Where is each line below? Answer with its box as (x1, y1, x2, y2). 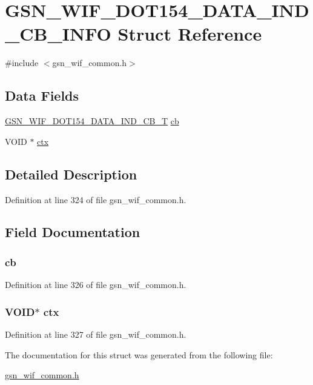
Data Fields (5, 86, 79, 105)
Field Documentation (5, 223, 140, 241)
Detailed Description (5, 164, 137, 183)
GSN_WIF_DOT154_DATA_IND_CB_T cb (5, 115, 179, 127)
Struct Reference (117, 21, 262, 46)
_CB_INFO (5, 21, 111, 46)
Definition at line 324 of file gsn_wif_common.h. (5, 193, 186, 206)
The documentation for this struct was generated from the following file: (5, 348, 273, 361)
